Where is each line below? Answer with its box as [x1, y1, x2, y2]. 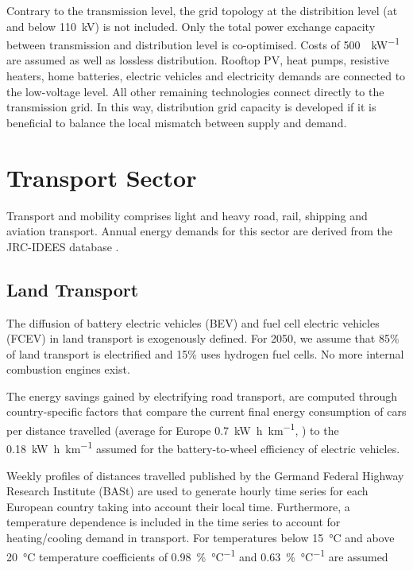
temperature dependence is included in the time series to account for [6, 514, 341, 530]
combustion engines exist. [6, 361, 130, 378]
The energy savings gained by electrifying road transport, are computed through [6, 387, 398, 404]
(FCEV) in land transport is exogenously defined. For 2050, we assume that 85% [6, 330, 399, 347]
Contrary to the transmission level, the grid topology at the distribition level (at [6, 2, 398, 18]
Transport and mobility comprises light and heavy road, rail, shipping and [6, 207, 368, 223]
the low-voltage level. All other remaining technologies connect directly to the [6, 83, 384, 99]
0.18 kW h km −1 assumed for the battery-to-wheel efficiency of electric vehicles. [6, 438, 400, 456]
